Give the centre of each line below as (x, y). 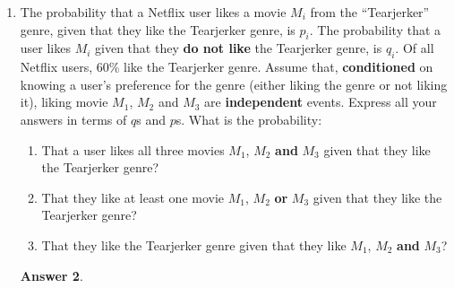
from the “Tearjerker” (370, 12)
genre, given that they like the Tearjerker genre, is (158, 29)
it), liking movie (64, 102)
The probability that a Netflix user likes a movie (153, 12)
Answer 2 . (51, 275)
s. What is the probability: (249, 119)
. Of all (415, 48)
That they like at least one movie (133, 197)
